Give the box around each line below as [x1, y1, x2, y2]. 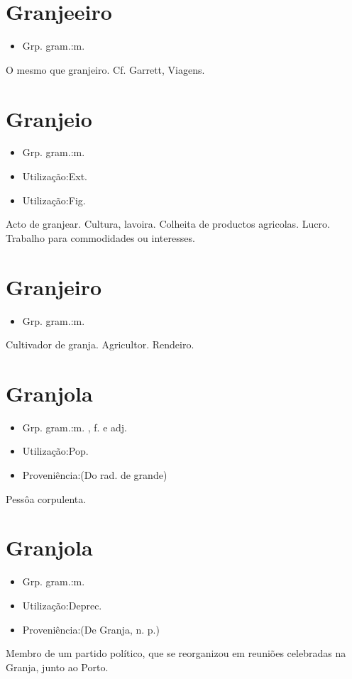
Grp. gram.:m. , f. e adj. [22, 419, 127, 434]
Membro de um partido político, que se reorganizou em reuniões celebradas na [6, 646, 346, 661]
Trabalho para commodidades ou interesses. [6, 230, 195, 245]
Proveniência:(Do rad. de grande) [22, 468, 167, 482]
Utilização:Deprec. [22, 597, 102, 612]
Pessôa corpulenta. [6, 491, 87, 506]
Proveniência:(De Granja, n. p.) [22, 622, 160, 636]
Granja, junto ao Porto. [6, 659, 109, 674]
